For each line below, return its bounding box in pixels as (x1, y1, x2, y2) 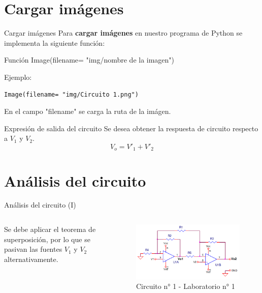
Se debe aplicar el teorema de (4, 224, 96, 235)
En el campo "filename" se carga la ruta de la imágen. (4, 106, 171, 116)
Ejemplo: (4, 71, 32, 82)
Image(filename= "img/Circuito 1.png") (4, 91, 139, 98)
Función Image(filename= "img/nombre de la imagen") (4, 54, 175, 65)
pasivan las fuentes (4, 244, 62, 254)
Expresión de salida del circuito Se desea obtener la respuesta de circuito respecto (4, 123, 258, 133)
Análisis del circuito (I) (4, 199, 76, 210)
